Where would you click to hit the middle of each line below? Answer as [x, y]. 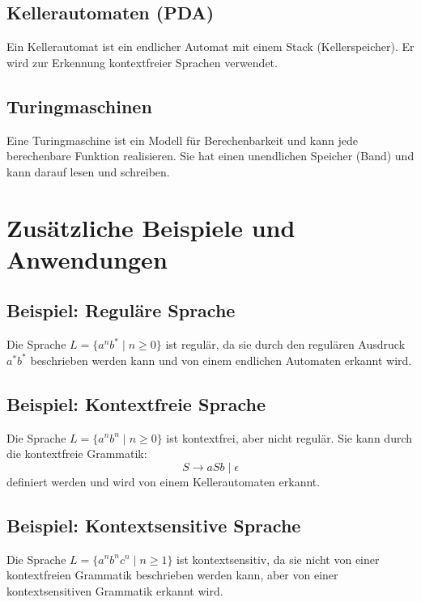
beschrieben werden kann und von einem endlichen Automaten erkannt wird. [221, 360]
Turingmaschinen [79, 106]
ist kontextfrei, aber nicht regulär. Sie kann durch [289, 437]
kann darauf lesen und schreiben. [88, 171]
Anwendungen [87, 259]
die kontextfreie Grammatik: [77, 454]
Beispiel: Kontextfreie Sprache [136, 403]
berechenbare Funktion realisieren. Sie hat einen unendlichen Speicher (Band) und [210, 156]
